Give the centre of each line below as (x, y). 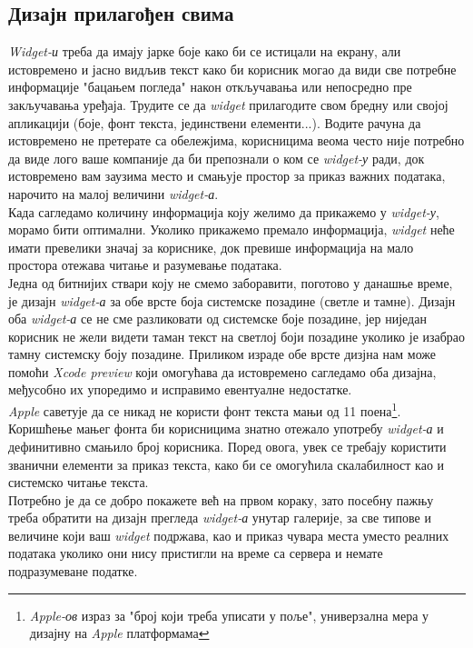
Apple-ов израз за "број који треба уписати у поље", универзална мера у (229, 615)
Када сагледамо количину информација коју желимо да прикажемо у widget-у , (224, 211)
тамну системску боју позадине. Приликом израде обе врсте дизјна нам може (222, 354)
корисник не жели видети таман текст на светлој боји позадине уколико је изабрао (237, 336)
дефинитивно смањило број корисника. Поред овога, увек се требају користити (227, 446)
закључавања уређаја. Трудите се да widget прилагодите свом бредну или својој (228, 104)
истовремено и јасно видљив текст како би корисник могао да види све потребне (232, 69)
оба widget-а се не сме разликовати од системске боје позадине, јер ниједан (217, 319)
